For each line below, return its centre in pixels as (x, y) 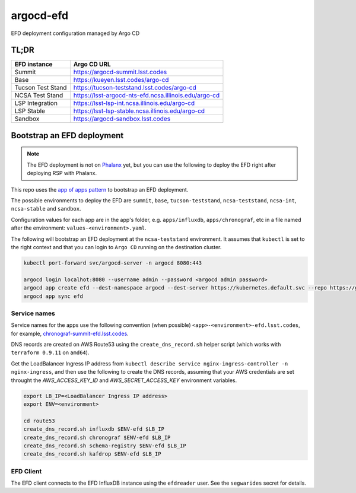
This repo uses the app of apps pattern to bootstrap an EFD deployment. (100, 189)
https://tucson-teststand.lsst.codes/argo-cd (135, 88)
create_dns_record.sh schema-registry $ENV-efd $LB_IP (105, 446)
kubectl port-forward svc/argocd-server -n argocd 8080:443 (113, 263)
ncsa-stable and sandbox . (46, 209)
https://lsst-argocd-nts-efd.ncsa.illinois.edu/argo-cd (147, 96)
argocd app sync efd (53, 296)
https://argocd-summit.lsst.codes (120, 72)
